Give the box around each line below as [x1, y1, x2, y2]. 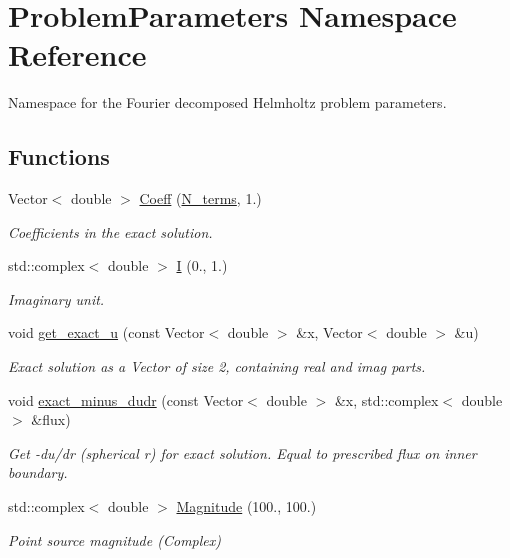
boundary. [8, 462, 68, 483]
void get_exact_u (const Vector [8, 322, 205, 343]
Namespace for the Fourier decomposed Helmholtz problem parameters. [8, 92, 447, 113]
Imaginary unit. [8, 288, 105, 309]
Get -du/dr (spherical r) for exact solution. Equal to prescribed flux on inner [8, 442, 477, 463]
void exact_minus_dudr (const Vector [8, 389, 244, 410]
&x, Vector [296, 322, 363, 343]
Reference [8, 34, 147, 75]
